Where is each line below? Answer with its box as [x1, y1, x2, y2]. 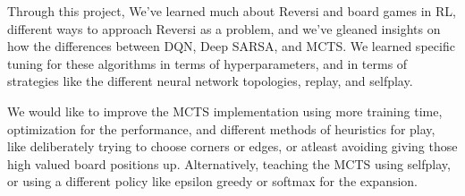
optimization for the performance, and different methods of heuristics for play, [7, 119, 435, 138]
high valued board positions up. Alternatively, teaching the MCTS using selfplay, [7, 154, 451, 173]
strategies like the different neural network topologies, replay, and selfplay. [7, 72, 413, 90]
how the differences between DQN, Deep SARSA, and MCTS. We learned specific [7, 37, 455, 55]
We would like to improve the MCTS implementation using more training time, [7, 101, 443, 120]
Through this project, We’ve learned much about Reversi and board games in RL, [7, 2, 456, 20]
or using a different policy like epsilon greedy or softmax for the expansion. [7, 172, 418, 191]
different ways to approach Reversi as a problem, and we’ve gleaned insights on [7, 19, 441, 38]
